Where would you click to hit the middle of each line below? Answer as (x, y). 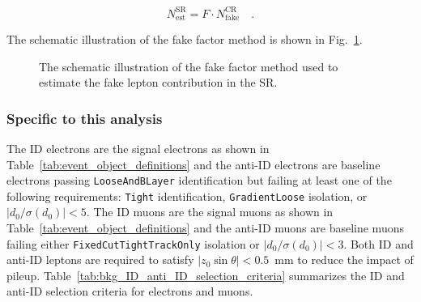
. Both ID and (378, 243)
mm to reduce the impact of (344, 259)
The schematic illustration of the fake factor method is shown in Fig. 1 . (185, 38)
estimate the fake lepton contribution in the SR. (158, 82)
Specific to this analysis (85, 118)
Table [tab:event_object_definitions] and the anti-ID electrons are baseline (193, 164)
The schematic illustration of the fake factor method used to (189, 66)
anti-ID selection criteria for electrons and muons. (130, 291)
